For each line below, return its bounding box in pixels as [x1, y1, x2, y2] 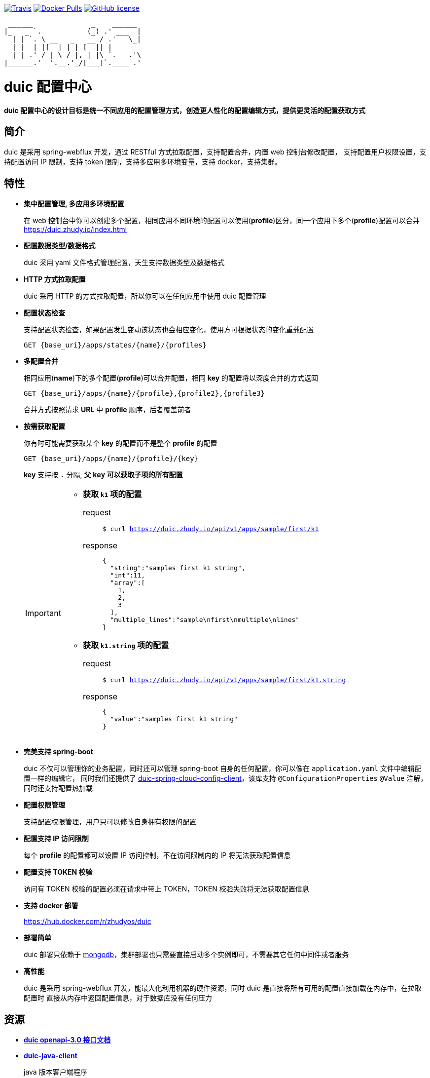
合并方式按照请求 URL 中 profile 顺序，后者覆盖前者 [24, 405, 191, 414]
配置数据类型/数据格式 [24, 241, 96, 250]
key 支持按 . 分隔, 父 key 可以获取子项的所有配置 [24, 470, 183, 479]
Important [25, 608, 61, 618]
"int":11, [110, 572, 145, 579]
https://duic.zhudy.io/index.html [24, 225, 127, 234]
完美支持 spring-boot [24, 747, 93, 756]
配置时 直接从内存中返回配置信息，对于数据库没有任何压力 [24, 994, 212, 1002]
